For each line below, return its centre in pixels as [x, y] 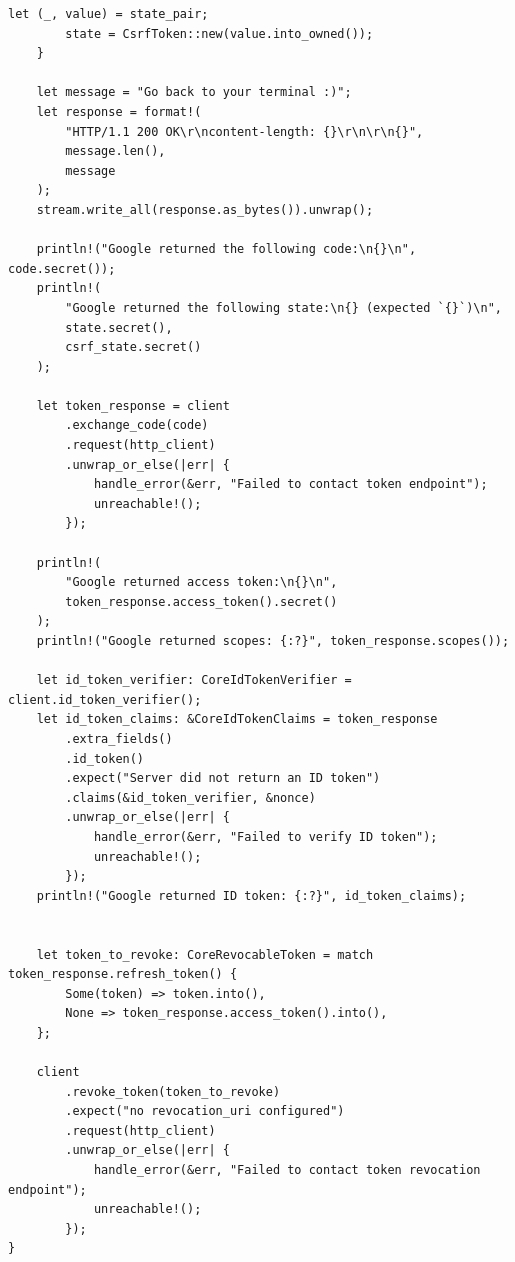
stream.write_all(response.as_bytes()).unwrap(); [205, 209]
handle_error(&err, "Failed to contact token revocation [287, 1170]
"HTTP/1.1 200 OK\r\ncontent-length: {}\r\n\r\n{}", [244, 131]
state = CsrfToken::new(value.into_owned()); [219, 33]
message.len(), [115, 151]
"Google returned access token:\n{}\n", [201, 582]
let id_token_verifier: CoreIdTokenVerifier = [194, 680]
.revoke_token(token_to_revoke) [173, 1091]
